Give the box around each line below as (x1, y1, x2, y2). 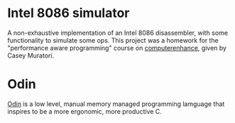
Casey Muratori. (7, 51, 55, 60)
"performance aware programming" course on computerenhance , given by (7, 43, 227, 52)
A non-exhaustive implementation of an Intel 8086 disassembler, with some (7, 28, 229, 37)
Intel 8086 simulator (7, 5, 130, 21)
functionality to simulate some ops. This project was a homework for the (7, 36, 219, 44)
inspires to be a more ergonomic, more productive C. (7, 107, 162, 115)
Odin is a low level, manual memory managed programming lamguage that (7, 100, 225, 108)
